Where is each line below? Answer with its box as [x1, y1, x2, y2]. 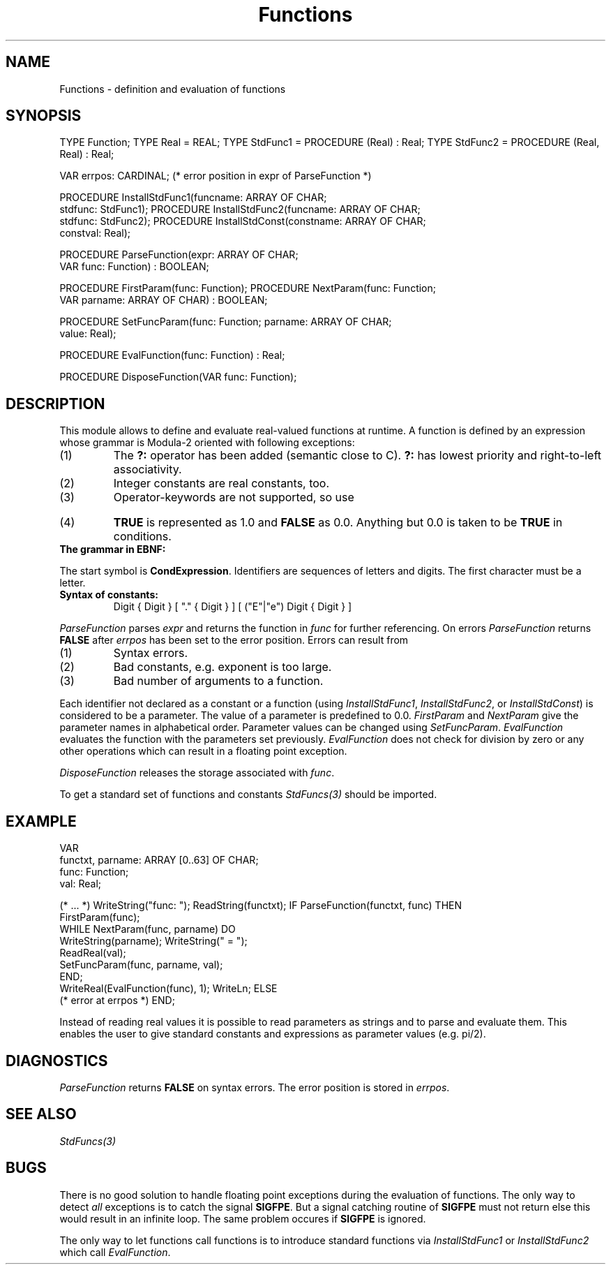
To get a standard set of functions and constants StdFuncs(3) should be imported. [59, 788, 437, 801]
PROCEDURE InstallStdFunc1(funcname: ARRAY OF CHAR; [59, 191, 327, 204]
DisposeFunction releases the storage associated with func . [59, 767, 335, 779]
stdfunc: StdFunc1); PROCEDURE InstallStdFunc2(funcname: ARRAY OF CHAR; [59, 203, 421, 216]
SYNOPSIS [6, 107, 82, 125]
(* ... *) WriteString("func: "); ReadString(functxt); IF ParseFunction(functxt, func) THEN [59, 899, 462, 912]
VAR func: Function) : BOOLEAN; [59, 260, 209, 273]
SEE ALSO [6, 1105, 77, 1123]
